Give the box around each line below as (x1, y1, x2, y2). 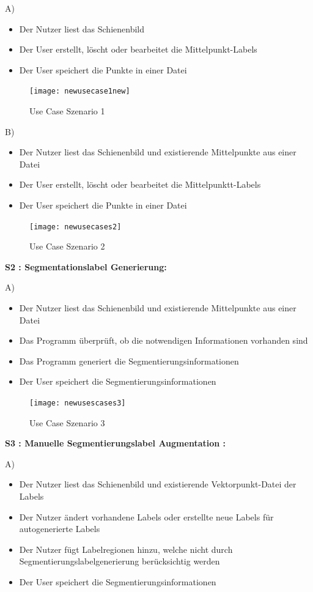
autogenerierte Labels (19, 522, 100, 535)
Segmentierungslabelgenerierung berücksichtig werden (19, 555, 220, 568)
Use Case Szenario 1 (29, 105, 105, 117)
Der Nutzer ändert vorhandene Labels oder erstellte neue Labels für (19, 510, 274, 523)
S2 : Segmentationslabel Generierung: (5, 260, 167, 273)
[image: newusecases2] (29, 222, 122, 231)
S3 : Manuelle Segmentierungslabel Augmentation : (5, 437, 226, 450)
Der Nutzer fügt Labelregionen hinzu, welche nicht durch (19, 542, 233, 555)
